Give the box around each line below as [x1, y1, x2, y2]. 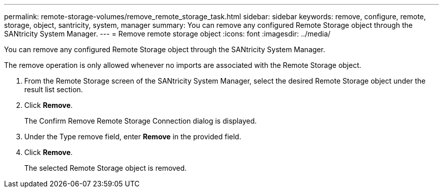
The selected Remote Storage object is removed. [24, 164, 187, 172]
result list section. [24, 85, 83, 94]
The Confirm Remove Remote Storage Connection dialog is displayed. [24, 117, 257, 125]
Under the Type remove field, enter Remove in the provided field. [24, 132, 241, 141]
